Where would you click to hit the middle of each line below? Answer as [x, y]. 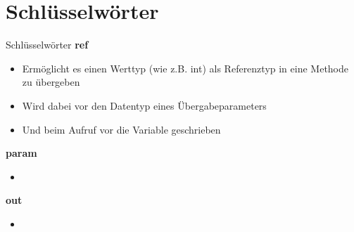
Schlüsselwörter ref [47, 45]
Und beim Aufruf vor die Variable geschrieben [121, 129]
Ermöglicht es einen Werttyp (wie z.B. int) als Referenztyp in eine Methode [185, 68]
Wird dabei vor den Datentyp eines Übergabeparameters [144, 105]
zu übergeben [51, 82]
